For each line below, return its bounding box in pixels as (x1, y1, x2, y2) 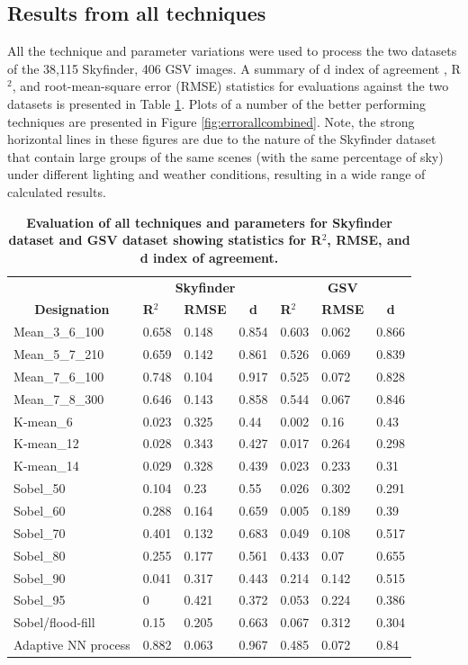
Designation (34, 300, 110, 319)
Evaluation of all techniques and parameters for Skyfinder (26, 212, 392, 231)
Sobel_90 (13, 568, 66, 587)
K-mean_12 (13, 434, 79, 453)
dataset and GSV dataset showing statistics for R (8, 230, 322, 249)
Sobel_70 (13, 523, 66, 542)
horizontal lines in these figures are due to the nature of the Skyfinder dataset (7, 130, 436, 148)
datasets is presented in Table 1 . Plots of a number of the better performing (7, 94, 427, 112)
